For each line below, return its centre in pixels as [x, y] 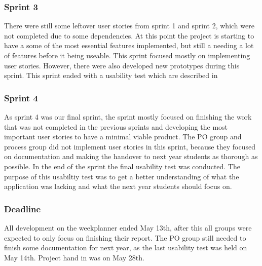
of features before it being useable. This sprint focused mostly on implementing [127, 55]
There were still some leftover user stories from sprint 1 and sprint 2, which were [129, 26]
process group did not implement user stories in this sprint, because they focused [130, 146]
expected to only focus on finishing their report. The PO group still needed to [125, 237]
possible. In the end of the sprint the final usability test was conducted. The [122, 166]
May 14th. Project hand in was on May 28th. [74, 257]
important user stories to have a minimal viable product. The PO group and [123, 137]
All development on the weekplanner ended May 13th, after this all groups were [128, 227]
